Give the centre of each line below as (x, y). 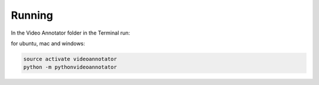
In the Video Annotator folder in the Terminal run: (70, 33)
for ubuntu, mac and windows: (48, 43)
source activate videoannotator (70, 59)
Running (32, 15)
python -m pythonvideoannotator (70, 67)
